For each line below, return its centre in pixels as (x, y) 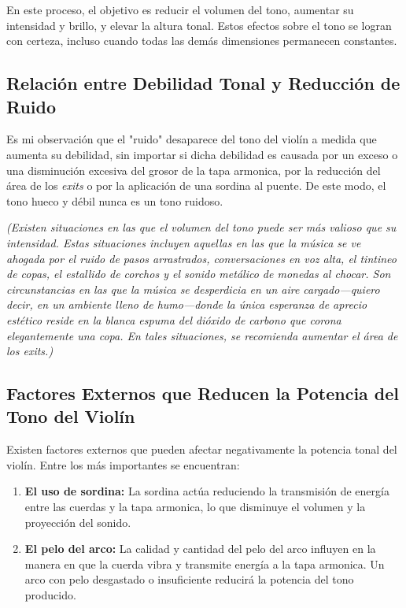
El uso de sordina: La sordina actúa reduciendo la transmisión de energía (207, 491)
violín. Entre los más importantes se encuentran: (123, 464)
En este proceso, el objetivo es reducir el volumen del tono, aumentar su (180, 9)
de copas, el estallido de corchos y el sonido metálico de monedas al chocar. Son (199, 274)
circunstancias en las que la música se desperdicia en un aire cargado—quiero (193, 289)
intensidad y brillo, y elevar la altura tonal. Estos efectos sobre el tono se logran (199, 25)
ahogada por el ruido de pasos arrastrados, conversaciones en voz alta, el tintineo (201, 258)
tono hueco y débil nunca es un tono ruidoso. (115, 200)
